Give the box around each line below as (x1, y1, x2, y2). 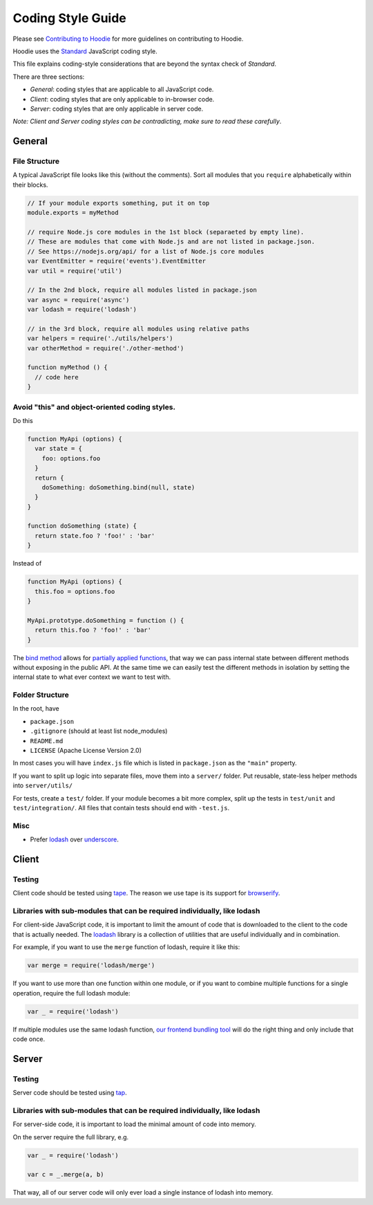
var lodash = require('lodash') (27, 306, 137, 314)
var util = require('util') (27, 267, 122, 274)
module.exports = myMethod (27, 209, 119, 217)
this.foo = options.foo (35, 588, 115, 595)
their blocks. (12, 180, 48, 189)
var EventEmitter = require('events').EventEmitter (27, 257, 207, 265)
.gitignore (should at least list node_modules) (30, 727, 168, 736)
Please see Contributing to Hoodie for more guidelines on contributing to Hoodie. (12, 35, 244, 43)
